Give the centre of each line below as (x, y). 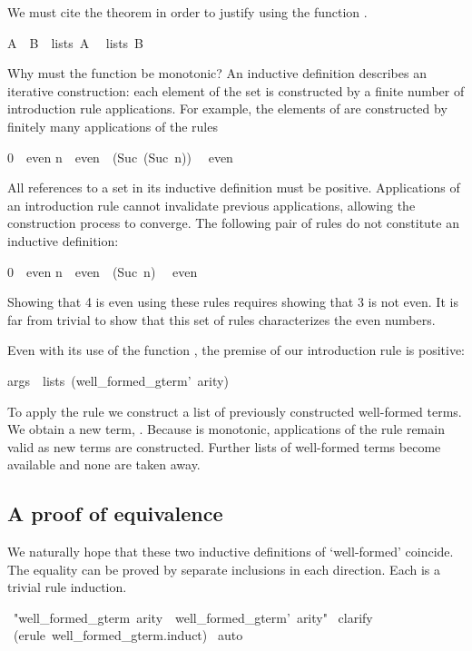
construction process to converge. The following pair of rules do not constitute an (233, 223)
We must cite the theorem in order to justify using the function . (187, 12)
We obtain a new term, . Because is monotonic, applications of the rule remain (226, 429)
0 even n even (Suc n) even (103, 271)
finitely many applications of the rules (113, 126)
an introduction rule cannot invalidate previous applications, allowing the (211, 205)
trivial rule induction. (67, 587)
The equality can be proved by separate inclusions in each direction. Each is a (224, 569)
